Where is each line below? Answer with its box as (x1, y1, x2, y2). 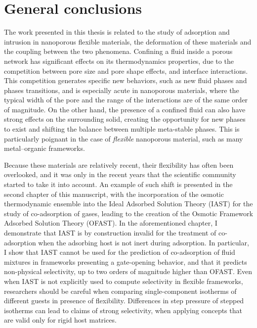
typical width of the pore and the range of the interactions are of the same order (4, 94, 248, 105)
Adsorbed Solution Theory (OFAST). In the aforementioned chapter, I (4, 218, 217, 228)
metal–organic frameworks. (4, 143, 85, 153)
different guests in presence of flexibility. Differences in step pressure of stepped (4, 295, 244, 306)
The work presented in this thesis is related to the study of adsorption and (4, 27, 230, 37)
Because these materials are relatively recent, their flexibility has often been (4, 159, 234, 170)
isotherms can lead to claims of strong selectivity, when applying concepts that (4, 305, 242, 315)
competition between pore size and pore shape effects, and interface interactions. (4, 65, 248, 76)
